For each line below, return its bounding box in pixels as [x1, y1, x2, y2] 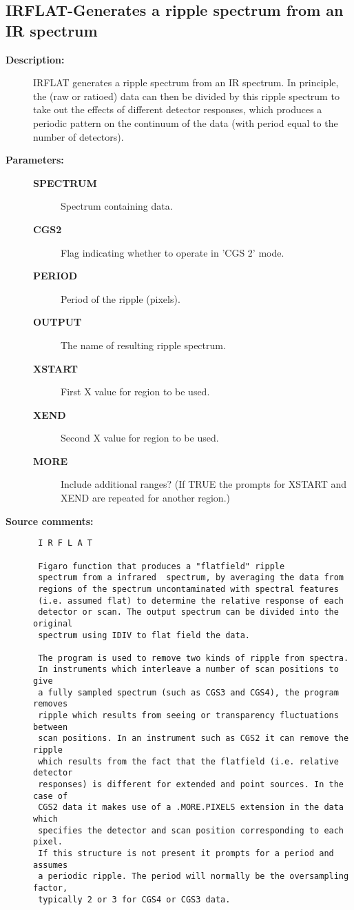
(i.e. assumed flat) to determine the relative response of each [38, 595, 344, 606]
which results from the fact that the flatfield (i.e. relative [38, 756, 339, 766]
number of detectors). [33, 129, 124, 144]
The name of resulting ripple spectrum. [61, 337, 226, 352]
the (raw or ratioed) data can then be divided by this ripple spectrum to [33, 88, 340, 103]
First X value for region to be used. [61, 384, 210, 399]
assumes [33, 860, 68, 870]
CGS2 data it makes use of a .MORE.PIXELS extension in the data [38, 802, 344, 813]
